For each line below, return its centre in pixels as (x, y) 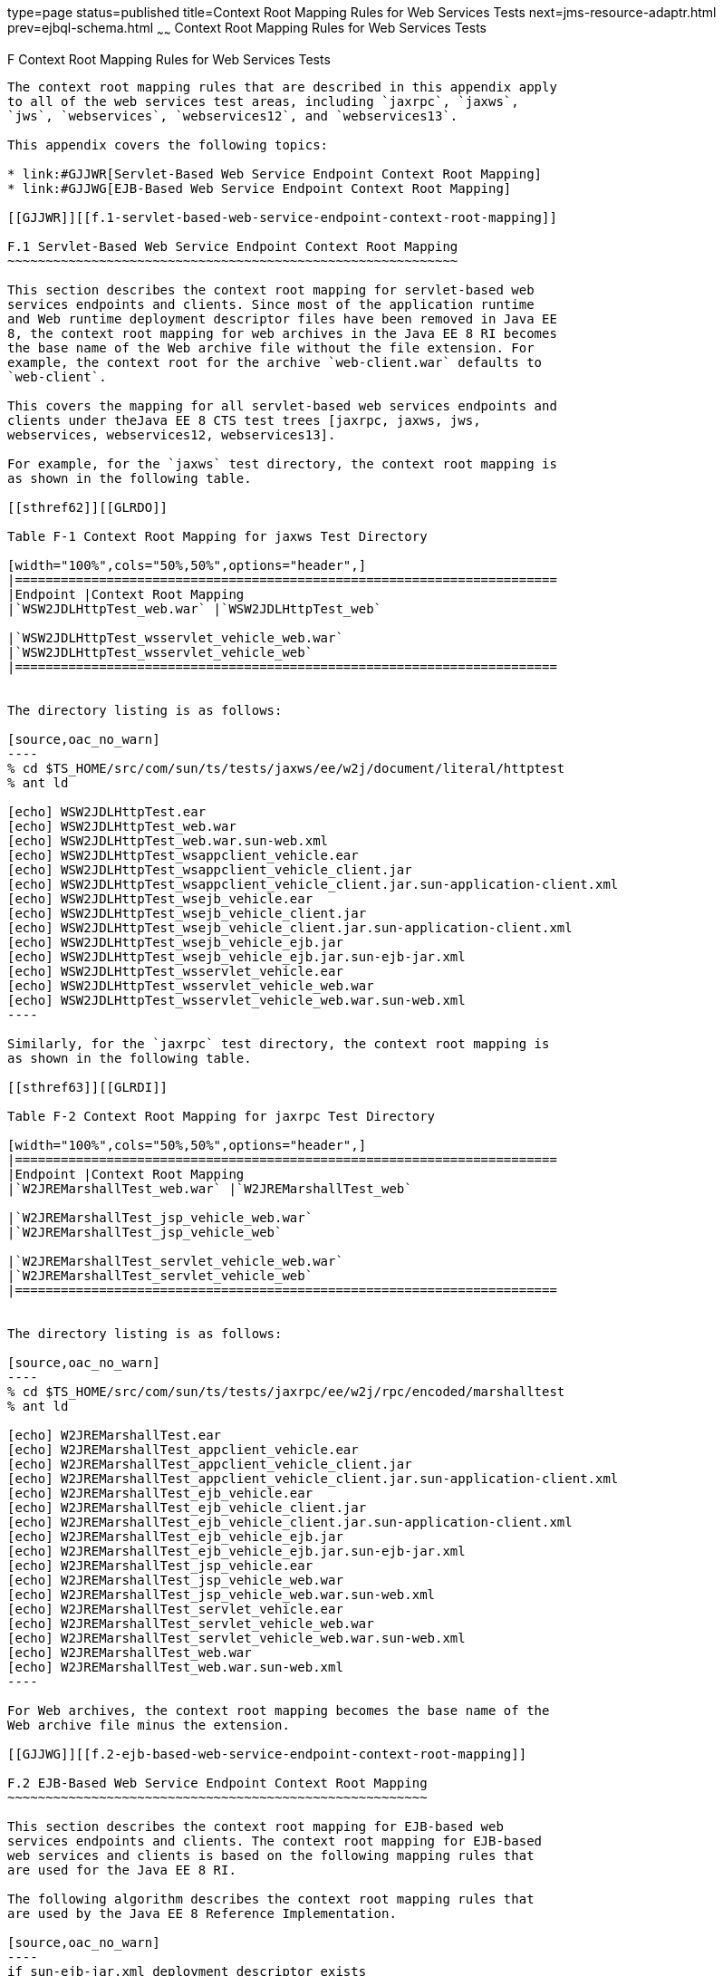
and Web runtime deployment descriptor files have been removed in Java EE (282, 318)
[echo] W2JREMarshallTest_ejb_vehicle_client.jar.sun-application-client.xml (290, 1522)
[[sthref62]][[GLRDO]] (88, 507)
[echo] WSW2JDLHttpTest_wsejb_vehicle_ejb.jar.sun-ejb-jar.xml (236, 956)
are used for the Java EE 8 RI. (122, 1870)
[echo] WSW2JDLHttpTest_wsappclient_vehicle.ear (183, 855)
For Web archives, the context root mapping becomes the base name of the (279, 1710)
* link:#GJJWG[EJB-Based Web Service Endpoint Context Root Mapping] (260, 188)
